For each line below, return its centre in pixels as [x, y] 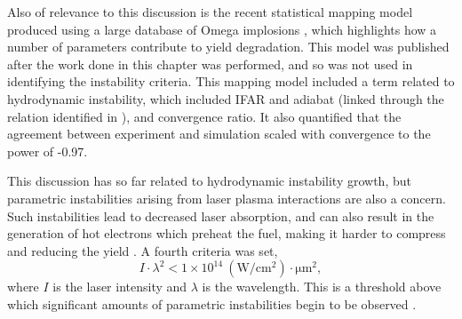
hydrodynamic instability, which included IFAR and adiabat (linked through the [226, 98]
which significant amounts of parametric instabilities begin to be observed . [212, 303]
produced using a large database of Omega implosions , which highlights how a [222, 29]
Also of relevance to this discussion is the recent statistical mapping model [210, 12]
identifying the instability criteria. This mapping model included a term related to [231, 81]
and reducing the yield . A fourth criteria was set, [143, 250]
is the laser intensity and [120, 287]
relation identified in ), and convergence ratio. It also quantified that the [204, 116]
